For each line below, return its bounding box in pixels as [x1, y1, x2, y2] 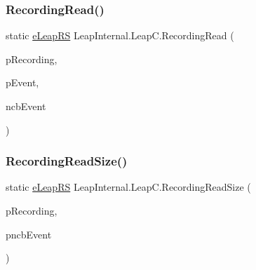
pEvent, [6, 75, 39, 90]
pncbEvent [6, 227, 52, 241]
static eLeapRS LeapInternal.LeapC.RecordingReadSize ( [6, 180, 251, 194]
